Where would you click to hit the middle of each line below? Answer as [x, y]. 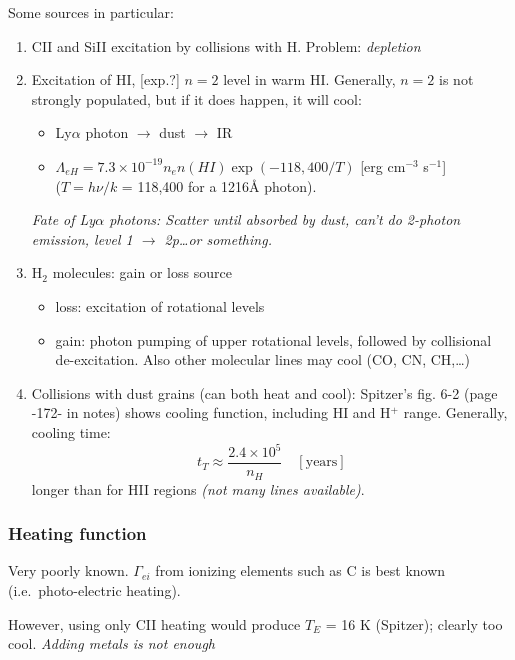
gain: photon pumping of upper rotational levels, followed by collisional [273, 339]
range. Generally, [455, 412]
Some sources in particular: [91, 12]
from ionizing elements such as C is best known [300, 570]
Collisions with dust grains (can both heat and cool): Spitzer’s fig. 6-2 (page [264, 392]
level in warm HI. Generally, [309, 79]
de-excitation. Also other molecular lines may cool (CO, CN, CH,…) [263, 359]
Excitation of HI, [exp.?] [105, 79]
